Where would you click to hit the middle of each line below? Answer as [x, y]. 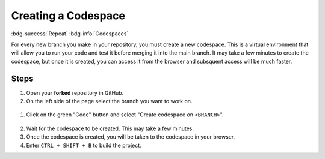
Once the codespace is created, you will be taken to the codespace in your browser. [131, 137]
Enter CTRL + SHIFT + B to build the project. [84, 145]
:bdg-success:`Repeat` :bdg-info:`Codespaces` [70, 34]
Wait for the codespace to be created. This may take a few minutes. [110, 128]
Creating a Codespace [68, 16]
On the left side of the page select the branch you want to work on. [109, 101]
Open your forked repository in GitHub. [75, 92]
